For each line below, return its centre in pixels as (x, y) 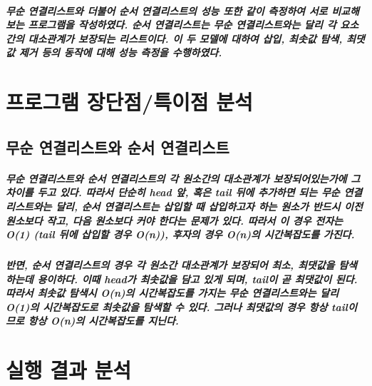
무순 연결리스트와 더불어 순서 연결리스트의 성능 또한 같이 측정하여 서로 (167, 10)
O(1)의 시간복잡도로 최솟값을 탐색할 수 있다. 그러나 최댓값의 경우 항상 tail (177, 306)
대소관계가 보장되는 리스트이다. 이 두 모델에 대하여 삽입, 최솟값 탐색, (185, 38)
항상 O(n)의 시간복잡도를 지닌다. (103, 321)
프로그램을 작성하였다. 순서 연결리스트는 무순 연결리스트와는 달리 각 (182, 25)
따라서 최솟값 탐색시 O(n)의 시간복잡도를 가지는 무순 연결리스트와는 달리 (172, 293)
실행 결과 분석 (69, 370)
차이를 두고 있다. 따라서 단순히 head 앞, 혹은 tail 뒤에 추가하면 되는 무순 (173, 192)
